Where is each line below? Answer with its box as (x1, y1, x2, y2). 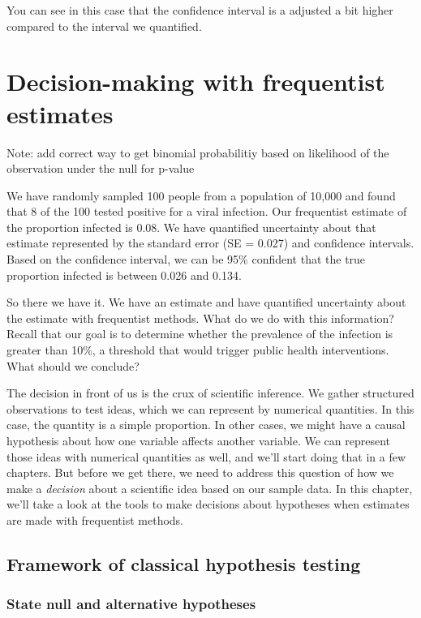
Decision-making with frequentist (6, 65, 385, 98)
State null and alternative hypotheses (6, 594, 256, 614)
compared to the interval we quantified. (6, 17, 202, 34)
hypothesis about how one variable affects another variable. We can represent (6, 432, 390, 448)
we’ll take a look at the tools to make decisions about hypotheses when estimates (6, 496, 410, 513)
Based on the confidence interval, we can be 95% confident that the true (6, 251, 366, 268)
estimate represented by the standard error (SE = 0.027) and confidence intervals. (6, 234, 415, 251)
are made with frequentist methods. (6, 511, 184, 528)
